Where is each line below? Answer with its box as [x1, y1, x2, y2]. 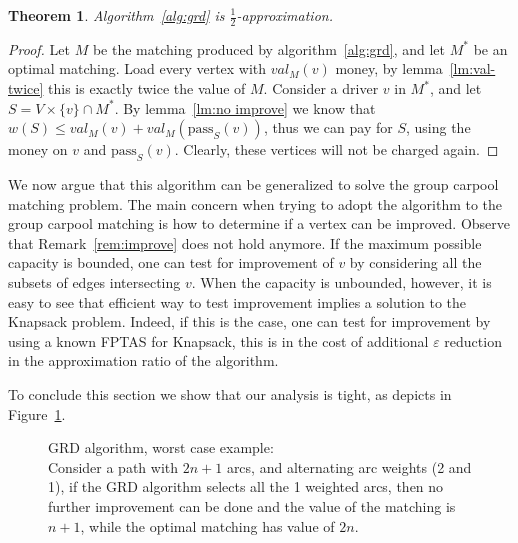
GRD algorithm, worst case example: [48, 437, 274, 458]
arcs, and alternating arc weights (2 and [226, 456, 472, 477]
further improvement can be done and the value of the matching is [48, 495, 456, 516]
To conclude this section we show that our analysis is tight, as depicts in [8, 383, 452, 404]
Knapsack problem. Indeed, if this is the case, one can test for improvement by [8, 311, 491, 332]
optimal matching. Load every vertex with [8, 58, 267, 79]
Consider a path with [48, 456, 179, 477]
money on [8, 139, 68, 160]
